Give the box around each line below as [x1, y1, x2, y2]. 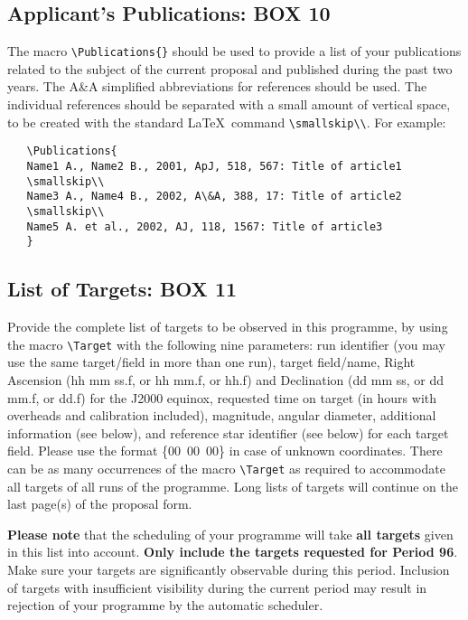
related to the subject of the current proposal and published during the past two [7, 59, 453, 78]
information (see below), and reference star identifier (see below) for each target [7, 423, 449, 442]
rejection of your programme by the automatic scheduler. [7, 596, 323, 615]
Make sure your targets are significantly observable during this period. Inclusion [7, 559, 450, 578]
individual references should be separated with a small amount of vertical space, [7, 95, 451, 114]
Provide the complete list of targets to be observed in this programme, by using [7, 317, 448, 336]
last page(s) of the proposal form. [7, 494, 192, 513]
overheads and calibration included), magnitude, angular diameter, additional [7, 406, 436, 425]
